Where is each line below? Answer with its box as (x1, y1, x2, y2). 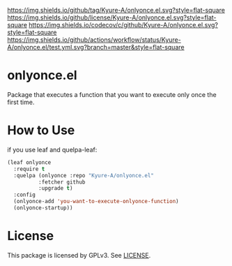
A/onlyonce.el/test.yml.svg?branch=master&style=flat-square (7, 43, 185, 51)
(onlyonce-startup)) (13, 205, 73, 212)
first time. (7, 98, 35, 106)
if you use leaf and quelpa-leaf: (7, 145, 98, 154)
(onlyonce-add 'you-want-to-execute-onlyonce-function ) (13, 198, 179, 205)
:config (13, 191, 36, 198)
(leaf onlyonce (7, 158, 52, 166)
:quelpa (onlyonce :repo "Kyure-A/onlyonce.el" (13, 172, 155, 179)
